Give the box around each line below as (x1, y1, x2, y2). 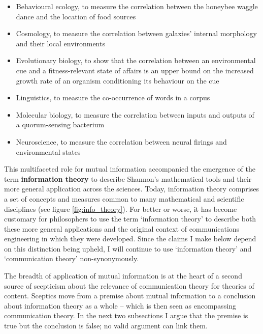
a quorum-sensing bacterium (16, 119, 105, 130)
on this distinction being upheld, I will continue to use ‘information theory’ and (4, 243, 252, 254)
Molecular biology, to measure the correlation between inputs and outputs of (16, 109, 254, 120)
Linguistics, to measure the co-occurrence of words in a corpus (16, 92, 210, 103)
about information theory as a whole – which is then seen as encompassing (4, 300, 237, 311)
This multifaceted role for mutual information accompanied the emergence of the (4, 163, 255, 174)
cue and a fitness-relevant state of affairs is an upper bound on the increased (16, 65, 254, 75)
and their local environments (16, 38, 105, 48)
